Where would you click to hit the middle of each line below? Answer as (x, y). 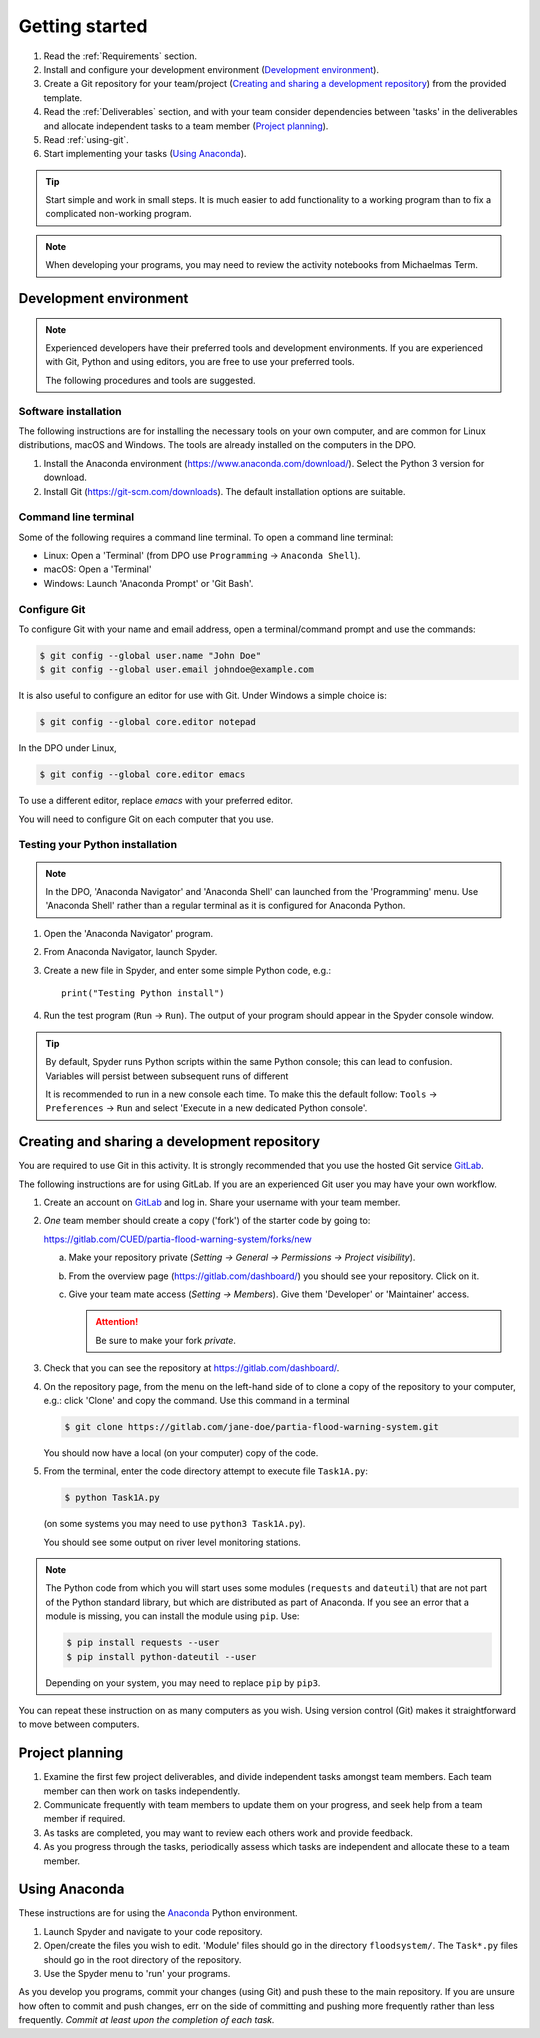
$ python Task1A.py (112, 1498)
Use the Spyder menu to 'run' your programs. (137, 1974)
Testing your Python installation (98, 845)
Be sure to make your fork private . (166, 1340)
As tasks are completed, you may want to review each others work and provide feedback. (228, 1832)
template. (63, 97)
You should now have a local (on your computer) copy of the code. (181, 1452)
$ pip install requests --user (143, 1643)
